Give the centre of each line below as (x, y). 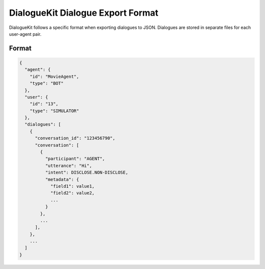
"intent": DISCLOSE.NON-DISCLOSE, (87, 172)
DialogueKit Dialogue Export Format (84, 13)
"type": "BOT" (47, 84)
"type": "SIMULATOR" (54, 111)
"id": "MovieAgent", (54, 76)
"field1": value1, (73, 186)
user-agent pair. (25, 34)
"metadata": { (62, 179)
